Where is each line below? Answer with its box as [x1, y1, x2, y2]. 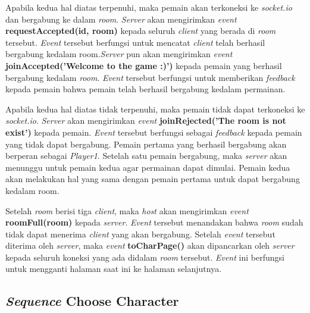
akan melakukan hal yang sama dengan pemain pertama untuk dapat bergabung [5, 173, 300, 185]
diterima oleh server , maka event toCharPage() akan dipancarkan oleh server [5, 239, 295, 252]
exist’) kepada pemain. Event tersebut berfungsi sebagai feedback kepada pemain [5, 126, 302, 138]
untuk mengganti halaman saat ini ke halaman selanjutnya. [5, 262, 222, 275]
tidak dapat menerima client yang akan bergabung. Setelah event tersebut [5, 227, 275, 240]
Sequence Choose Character [5, 292, 179, 310]
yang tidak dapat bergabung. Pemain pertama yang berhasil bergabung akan [5, 137, 287, 150]
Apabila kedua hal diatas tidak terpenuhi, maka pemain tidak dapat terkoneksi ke [5, 102, 305, 115]
